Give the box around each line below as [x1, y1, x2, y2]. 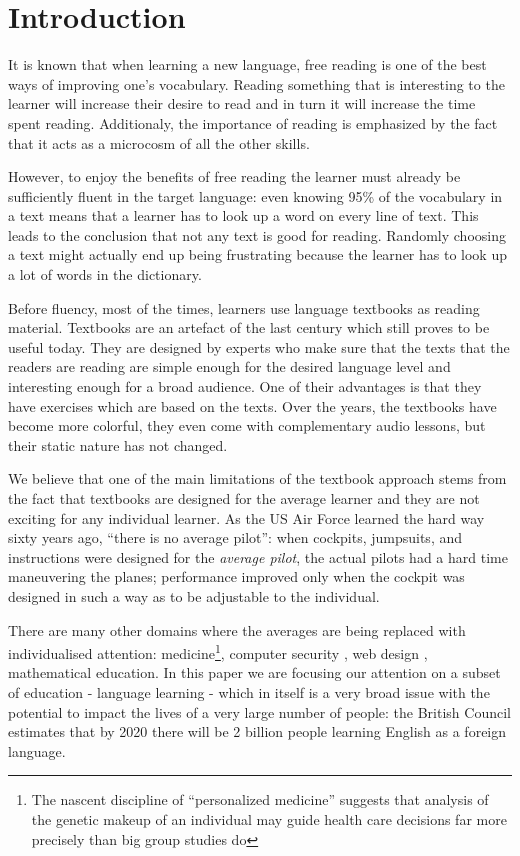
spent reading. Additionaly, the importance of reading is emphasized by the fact [8, 112, 498, 133]
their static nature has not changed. [8, 434, 228, 455]
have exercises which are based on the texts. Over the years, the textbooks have [8, 395, 497, 416]
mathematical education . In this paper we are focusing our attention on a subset [8, 662, 501, 683]
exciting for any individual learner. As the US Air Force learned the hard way [8, 507, 485, 528]
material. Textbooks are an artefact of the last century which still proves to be [8, 317, 490, 338]
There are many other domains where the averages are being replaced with [8, 619, 466, 640]
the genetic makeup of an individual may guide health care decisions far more [31, 808, 507, 829]
